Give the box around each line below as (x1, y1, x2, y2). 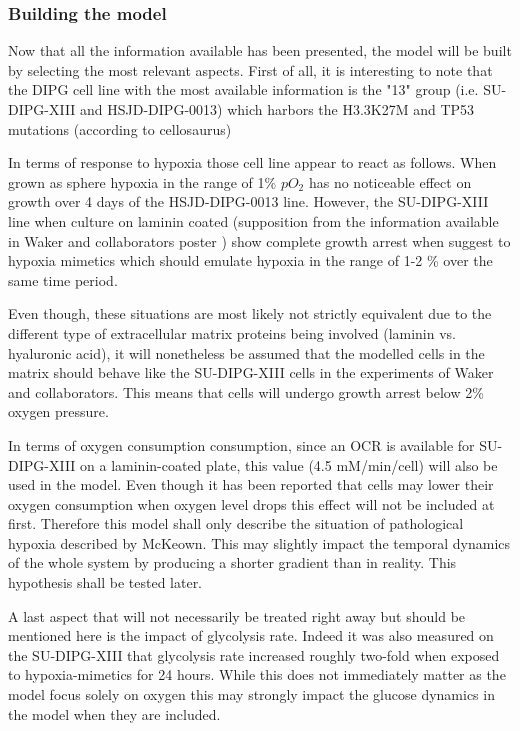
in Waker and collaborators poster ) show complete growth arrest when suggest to (8, 230, 511, 251)
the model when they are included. (8, 703, 221, 724)
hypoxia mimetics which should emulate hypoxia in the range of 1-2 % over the (8, 250, 493, 271)
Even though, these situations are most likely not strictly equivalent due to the (8, 303, 492, 324)
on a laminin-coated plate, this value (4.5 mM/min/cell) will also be (80, 454, 498, 475)
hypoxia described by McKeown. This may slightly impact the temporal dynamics (8, 532, 511, 553)
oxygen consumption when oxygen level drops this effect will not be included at (8, 493, 495, 514)
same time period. (8, 269, 118, 290)
